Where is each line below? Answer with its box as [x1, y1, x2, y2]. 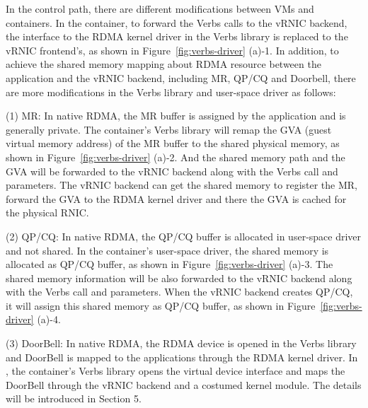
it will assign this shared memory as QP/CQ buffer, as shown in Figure [6, 298, 316, 313]
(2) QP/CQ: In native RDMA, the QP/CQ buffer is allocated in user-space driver [6, 228, 362, 243]
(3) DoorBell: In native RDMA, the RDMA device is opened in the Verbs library [6, 336, 357, 351]
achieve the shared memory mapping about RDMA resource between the [6, 57, 321, 71]
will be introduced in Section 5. [6, 391, 142, 406]
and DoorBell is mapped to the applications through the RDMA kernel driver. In [6, 349, 358, 364]
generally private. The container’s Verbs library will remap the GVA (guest [6, 122, 332, 136]
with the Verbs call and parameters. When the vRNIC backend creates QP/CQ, [6, 284, 353, 299]
